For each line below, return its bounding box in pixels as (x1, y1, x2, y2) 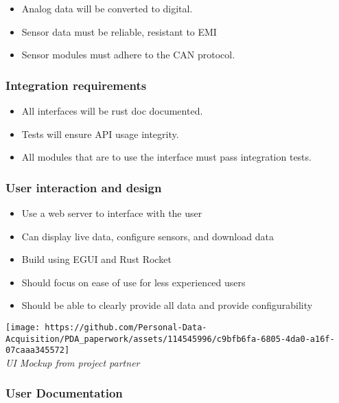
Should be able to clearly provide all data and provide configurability (21, 298, 313, 312)
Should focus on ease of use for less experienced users (21, 275, 246, 289)
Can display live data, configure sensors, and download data (21, 229, 274, 243)
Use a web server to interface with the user (21, 206, 202, 220)
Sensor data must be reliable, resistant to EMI (21, 24, 217, 38)
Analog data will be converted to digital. (21, 1, 193, 15)
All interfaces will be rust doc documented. (21, 104, 203, 117)
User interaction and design (5, 179, 162, 196)
